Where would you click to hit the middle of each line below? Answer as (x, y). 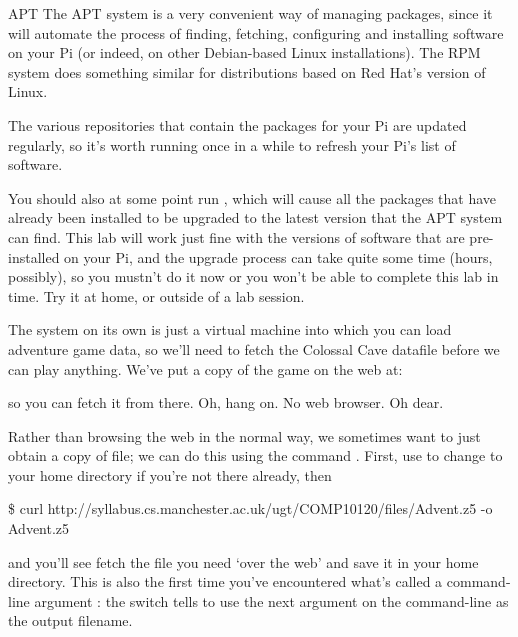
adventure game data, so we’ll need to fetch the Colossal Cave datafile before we (254, 348)
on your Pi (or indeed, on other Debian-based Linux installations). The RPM (244, 52)
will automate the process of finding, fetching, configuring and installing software (256, 32)
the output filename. (70, 620)
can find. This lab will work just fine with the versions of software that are (236, 236)
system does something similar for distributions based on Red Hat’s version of (247, 71)
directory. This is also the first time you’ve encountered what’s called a (225, 581)
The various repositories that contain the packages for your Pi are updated (237, 124)
